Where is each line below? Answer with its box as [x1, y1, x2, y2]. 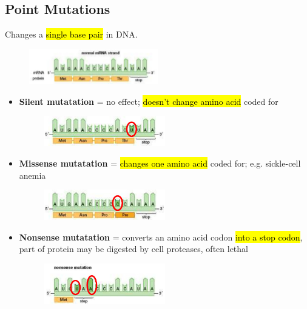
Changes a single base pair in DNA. [5, 28, 138, 41]
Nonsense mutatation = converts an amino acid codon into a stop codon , [19, 230, 303, 243]
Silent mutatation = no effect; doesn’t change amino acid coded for [19, 95, 278, 107]
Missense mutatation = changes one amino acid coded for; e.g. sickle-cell [19, 157, 301, 169]
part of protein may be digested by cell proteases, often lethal [19, 242, 248, 255]
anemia [19, 168, 46, 181]
